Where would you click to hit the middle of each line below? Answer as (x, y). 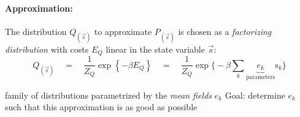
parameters (260, 77)
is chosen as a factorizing (225, 31)
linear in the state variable (155, 49)
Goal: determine (255, 95)
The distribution (36, 31)
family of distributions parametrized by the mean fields (109, 95)
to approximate (123, 31)
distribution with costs (47, 49)
